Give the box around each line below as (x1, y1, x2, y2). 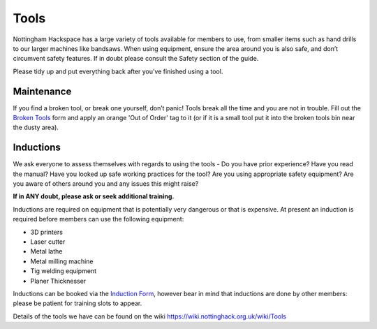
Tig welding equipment (30, 267, 97, 275)
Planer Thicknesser (30, 277, 87, 285)
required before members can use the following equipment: (13, 215, 184, 224)
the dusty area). (13, 123, 59, 132)
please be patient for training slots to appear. (13, 299, 142, 307)
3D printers (30, 228, 63, 236)
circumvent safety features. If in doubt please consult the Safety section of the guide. (13, 54, 259, 63)
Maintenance (13, 85, 72, 97)
